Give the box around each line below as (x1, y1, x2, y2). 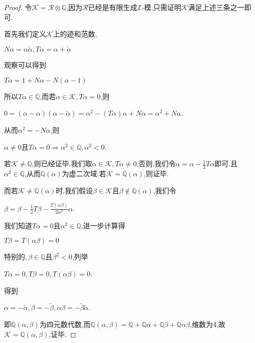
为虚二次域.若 (62, 168, 106, 179)
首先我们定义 (4, 29, 46, 39)
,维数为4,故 (190, 319, 225, 329)
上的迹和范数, (53, 29, 97, 39)
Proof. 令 (4, 2, 32, 12)
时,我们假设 (56, 185, 93, 195)
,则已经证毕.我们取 (32, 158, 92, 169)
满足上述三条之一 (188, 2, 244, 12)
